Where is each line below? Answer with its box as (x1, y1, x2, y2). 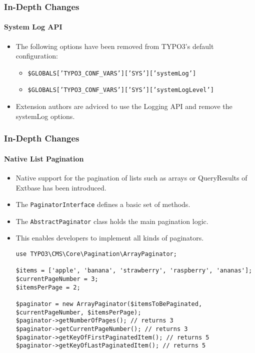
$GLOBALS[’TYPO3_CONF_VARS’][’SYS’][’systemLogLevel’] (27, 86, 214, 94)
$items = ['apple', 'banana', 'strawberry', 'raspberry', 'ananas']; (15, 267, 252, 274)
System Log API (4, 21, 62, 32)
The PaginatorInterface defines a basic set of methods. (15, 199, 190, 209)
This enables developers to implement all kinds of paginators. (15, 232, 204, 243)
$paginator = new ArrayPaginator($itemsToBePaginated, (15, 300, 202, 307)
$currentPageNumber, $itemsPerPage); (15, 308, 141, 316)
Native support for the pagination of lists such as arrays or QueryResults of (15, 172, 247, 182)
